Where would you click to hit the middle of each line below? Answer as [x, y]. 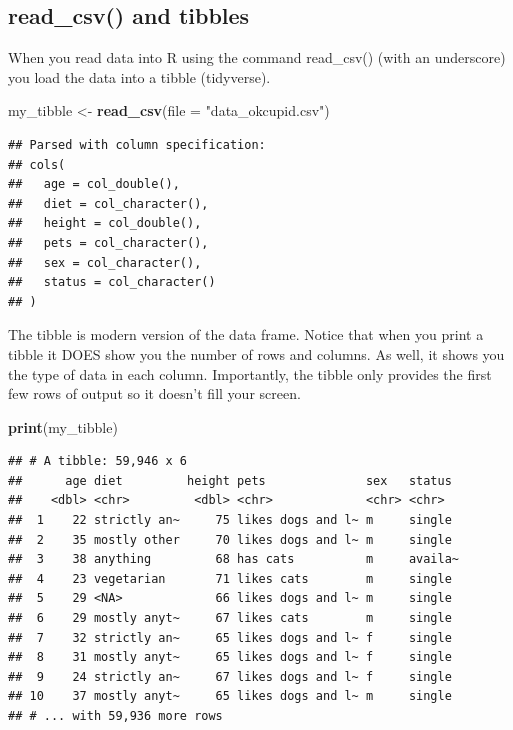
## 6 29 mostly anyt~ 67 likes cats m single [230, 618]
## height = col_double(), [105, 223]
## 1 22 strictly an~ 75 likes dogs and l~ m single [230, 520]
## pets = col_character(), [108, 242]
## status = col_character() [112, 282]
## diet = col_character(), [108, 203]
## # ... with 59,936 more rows [115, 716]
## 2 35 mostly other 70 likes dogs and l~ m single [230, 539]
